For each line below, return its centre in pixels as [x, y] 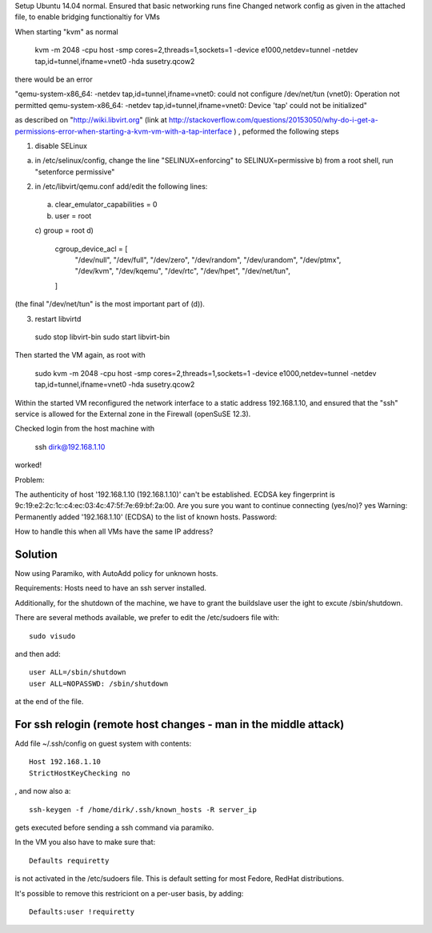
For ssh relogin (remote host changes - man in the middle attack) [180, 724]
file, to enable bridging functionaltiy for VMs [87, 17]
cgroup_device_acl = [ [91, 249]
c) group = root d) [64, 230]
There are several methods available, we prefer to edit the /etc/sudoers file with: [147, 618]
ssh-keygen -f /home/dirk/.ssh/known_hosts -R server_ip [143, 809]
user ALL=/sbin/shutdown [78, 673]
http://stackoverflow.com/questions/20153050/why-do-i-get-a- [274, 120]
